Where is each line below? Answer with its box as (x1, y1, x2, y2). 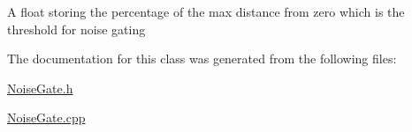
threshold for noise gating (7, 19, 146, 38)
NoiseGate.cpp (7, 108, 86, 127)
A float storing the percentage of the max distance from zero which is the (7, 3, 405, 20)
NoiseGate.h (7, 78, 73, 97)
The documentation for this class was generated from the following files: (7, 49, 397, 68)
